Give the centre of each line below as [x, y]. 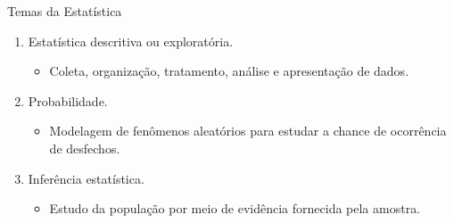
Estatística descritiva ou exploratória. [131, 41]
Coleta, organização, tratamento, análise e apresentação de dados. [229, 71]
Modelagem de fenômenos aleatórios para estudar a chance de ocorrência [248, 131]
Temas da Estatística [65, 11]
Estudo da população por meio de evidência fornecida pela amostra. [235, 208]
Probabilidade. [68, 100]
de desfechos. [85, 148]
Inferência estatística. [86, 178]
